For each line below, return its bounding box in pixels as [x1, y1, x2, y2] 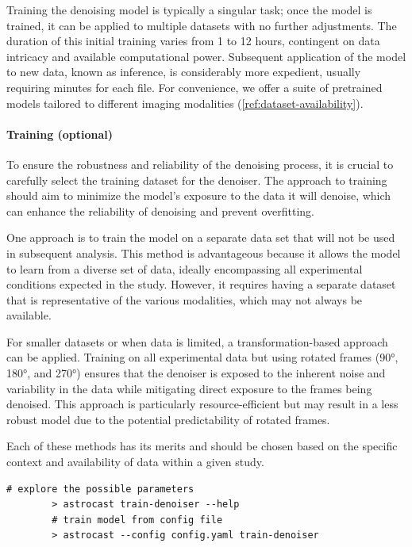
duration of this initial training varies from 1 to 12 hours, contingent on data [6, 33, 380, 49]
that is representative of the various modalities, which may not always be [6, 291, 363, 308]
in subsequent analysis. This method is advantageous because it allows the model [6, 244, 401, 261]
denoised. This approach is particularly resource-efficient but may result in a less [6, 396, 399, 412]
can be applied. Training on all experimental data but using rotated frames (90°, [6, 349, 399, 365]
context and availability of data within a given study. [6, 453, 264, 470]
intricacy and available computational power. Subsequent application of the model [6, 48, 406, 64]
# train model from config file [52, 514, 223, 526]
